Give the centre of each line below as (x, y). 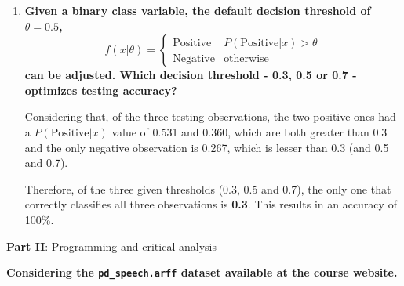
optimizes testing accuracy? (101, 90)
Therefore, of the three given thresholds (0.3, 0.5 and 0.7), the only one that (208, 188)
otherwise (246, 58)
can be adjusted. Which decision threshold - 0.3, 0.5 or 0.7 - (191, 75)
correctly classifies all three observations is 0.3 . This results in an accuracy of (211, 204)
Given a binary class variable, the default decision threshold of (198, 10)
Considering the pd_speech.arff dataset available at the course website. (202, 272)
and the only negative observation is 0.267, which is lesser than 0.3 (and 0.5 (207, 147)
